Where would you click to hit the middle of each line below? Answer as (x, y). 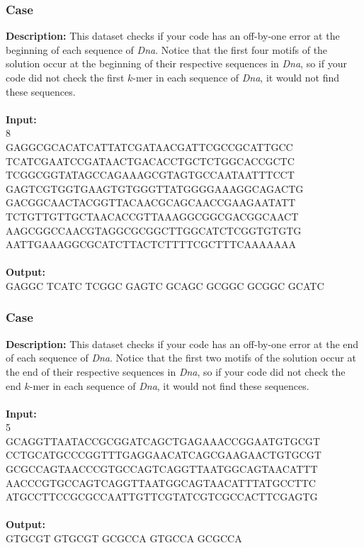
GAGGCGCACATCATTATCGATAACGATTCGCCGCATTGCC (149, 146)
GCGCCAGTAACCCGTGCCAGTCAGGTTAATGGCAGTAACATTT (162, 469)
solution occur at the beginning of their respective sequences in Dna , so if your (176, 63)
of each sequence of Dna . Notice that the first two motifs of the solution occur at (181, 358)
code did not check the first (65, 77)
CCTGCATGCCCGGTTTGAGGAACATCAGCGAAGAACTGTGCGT (164, 455)
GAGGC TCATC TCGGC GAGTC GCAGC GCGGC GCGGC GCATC (165, 285)
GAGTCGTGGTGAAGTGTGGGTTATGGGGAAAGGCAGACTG (155, 188)
